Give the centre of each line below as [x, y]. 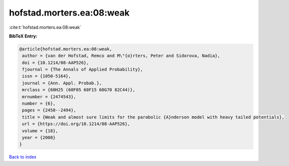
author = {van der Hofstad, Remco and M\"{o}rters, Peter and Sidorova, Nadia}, [121, 56]
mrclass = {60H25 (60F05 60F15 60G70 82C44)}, [79, 90]
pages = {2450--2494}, [49, 110]
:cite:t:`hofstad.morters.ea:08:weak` [45, 27]
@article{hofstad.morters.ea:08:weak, [66, 49]
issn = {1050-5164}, [47, 76]
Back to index [23, 157]
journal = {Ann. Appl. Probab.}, [62, 83]
